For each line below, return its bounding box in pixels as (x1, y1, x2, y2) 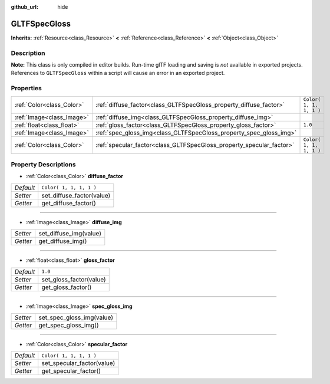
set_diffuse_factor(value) (41, 191, 111, 199)
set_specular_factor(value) (41, 359, 115, 367)
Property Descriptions (11, 160, 76, 168)
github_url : (11, 4, 38, 10)
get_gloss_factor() (41, 283, 92, 291)
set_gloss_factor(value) (41, 275, 106, 283)
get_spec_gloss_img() (38, 321, 99, 329)
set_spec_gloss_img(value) (38, 313, 114, 321)
